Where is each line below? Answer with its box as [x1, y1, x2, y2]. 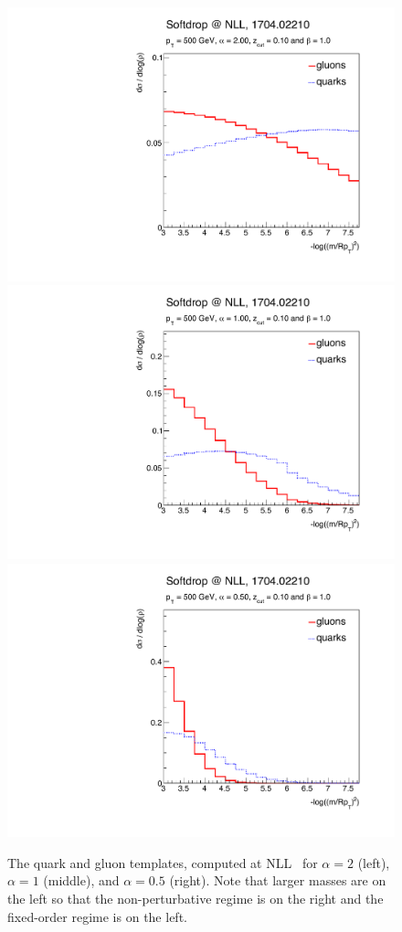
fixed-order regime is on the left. [7, 906, 187, 926]
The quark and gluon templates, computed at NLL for [7, 853, 318, 872]
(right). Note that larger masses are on [169, 871, 386, 890]
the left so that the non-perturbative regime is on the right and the [7, 888, 384, 907]
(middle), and [43, 871, 120, 890]
